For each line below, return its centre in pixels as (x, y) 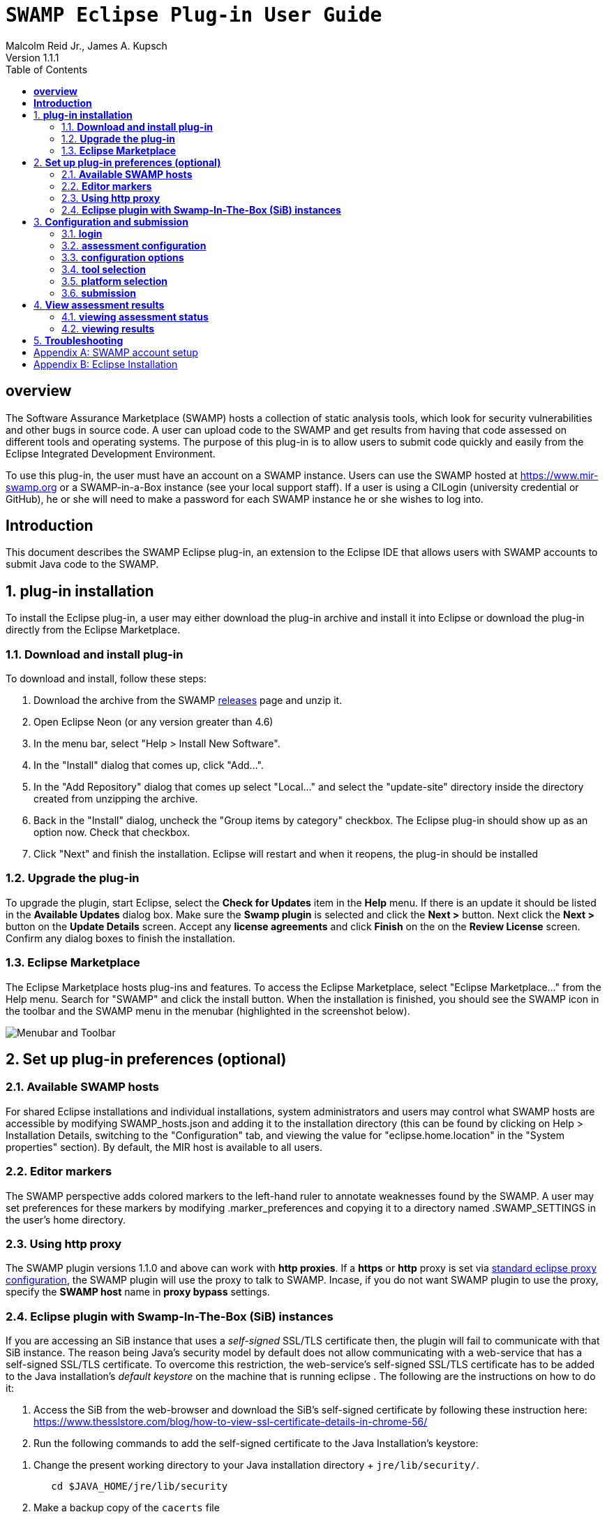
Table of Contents (47, 69)
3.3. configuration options (123, 257)
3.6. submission (99, 293)
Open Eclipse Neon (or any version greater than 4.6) (153, 722)
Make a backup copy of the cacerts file (127, 1507)
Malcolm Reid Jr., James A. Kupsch (87, 45)
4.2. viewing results (108, 328)
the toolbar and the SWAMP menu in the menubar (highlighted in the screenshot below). (208, 1011)
